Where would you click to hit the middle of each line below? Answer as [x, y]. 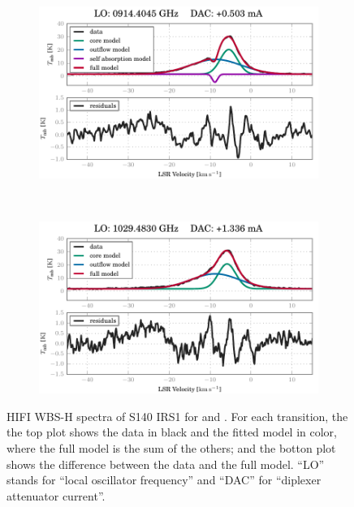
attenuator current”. [56, 495]
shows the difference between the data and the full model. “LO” [166, 464]
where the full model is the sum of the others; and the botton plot [171, 447]
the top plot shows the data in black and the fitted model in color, [172, 432]
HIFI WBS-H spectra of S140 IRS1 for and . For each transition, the [177, 416]
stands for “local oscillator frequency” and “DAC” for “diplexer [164, 480]
